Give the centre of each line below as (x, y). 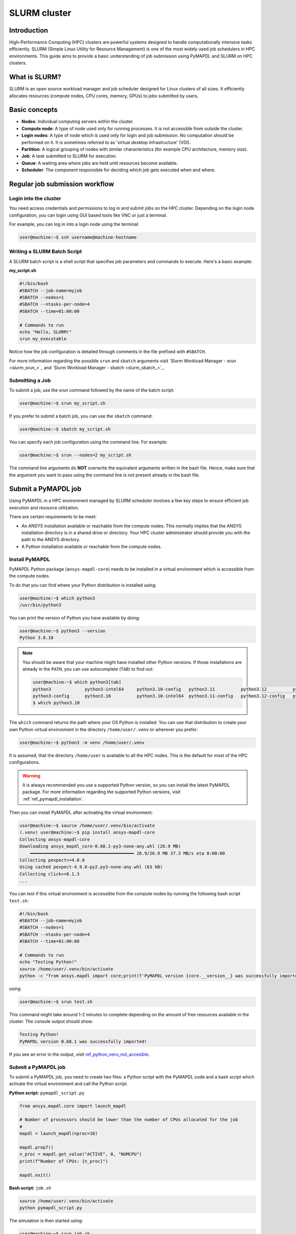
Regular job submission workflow (62, 184)
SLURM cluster (40, 13)
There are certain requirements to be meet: (53, 517)
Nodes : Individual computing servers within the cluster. (78, 121)
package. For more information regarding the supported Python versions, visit (102, 792)
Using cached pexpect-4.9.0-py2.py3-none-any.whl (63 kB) (91, 867)
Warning (31, 776)
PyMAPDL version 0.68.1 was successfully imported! (83, 1041)
